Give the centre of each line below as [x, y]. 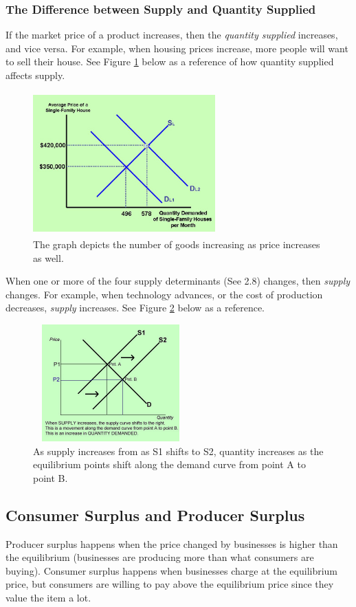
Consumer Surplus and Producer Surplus [155, 515]
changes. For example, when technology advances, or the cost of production [164, 294]
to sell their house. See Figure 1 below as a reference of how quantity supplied [170, 62]
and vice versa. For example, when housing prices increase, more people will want [177, 48]
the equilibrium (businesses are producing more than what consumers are [160, 557]
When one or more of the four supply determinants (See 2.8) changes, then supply [178, 281]
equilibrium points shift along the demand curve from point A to [169, 464]
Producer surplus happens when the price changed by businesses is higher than [172, 543]
